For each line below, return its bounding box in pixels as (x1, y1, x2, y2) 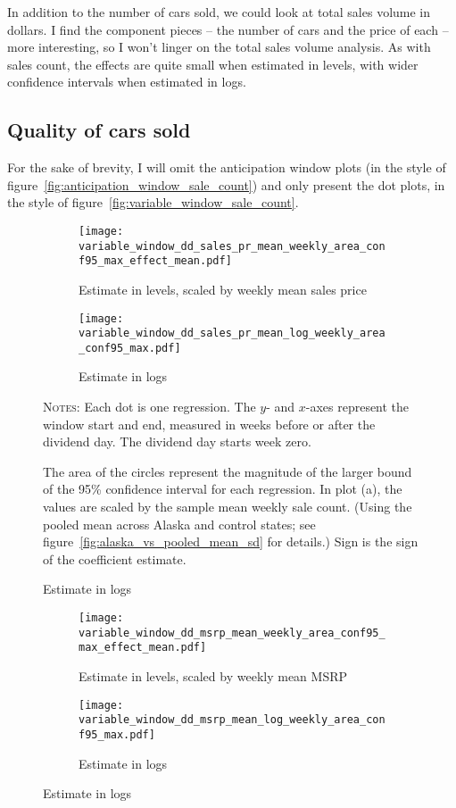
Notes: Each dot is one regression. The (43, 397, 256, 416)
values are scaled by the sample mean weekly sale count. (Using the (43, 497, 412, 516)
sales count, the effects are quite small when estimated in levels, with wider (7, 54, 419, 73)
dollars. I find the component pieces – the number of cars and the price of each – (7, 20, 449, 38)
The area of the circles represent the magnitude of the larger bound (43, 462, 412, 480)
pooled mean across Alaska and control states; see (43, 514, 316, 533)
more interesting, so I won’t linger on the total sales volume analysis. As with (7, 37, 431, 56)
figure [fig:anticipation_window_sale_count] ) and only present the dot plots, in (7, 175, 445, 194)
